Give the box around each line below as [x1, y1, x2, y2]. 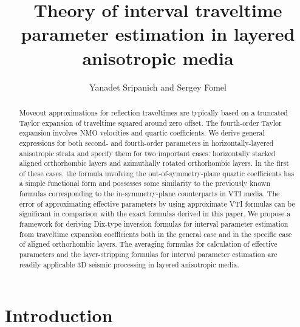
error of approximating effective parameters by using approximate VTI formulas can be [19, 198, 295, 208]
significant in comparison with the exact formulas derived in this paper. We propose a [19, 208, 291, 219]
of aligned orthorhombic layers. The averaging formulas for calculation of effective [19, 239, 278, 249]
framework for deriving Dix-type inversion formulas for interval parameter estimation [19, 219, 288, 229]
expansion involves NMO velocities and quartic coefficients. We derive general [19, 128, 265, 138]
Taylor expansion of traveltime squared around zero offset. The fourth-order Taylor [19, 117, 282, 128]
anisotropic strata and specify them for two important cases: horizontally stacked [19, 148, 276, 158]
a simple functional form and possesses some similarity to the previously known [19, 178, 271, 188]
